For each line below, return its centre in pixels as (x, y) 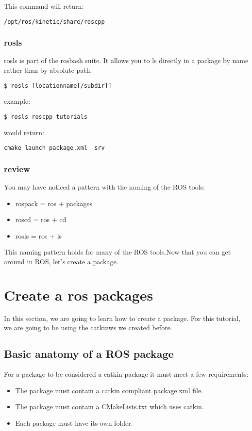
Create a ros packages (79, 295)
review (17, 168)
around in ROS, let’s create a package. (61, 261)
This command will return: (44, 6)
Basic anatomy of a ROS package (89, 354)
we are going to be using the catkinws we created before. (88, 327)
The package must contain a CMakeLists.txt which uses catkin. (109, 407)
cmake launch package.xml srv (54, 148)
